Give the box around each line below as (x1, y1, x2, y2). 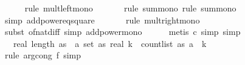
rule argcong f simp (4, 49, 81, 61)
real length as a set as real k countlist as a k (13, 37, 207, 49)
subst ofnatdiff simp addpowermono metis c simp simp (4, 25, 241, 38)
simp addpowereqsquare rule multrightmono (4, 13, 200, 26)
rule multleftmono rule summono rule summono (24, 2, 236, 14)
